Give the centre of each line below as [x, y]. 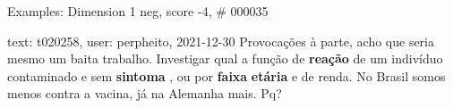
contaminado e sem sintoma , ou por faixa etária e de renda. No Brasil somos [226, 75]
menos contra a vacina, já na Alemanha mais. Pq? [145, 93]
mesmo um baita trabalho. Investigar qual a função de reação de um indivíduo [225, 58]
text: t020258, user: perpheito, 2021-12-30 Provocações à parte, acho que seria [221, 41]
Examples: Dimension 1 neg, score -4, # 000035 [138, 11]
